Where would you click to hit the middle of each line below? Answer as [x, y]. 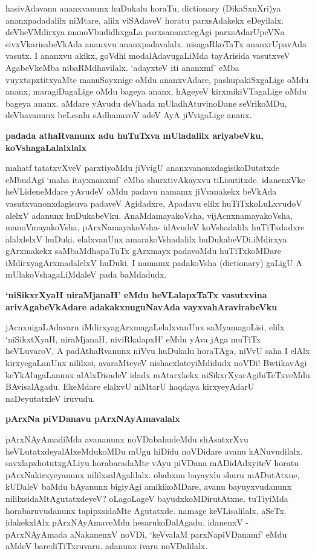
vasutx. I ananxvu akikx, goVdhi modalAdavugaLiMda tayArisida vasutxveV [148, 55]
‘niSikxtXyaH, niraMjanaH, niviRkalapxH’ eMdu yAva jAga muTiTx [133, 339]
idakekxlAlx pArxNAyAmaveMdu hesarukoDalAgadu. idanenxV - [127, 522]
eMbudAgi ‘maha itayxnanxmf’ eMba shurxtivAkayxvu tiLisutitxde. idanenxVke [155, 179]
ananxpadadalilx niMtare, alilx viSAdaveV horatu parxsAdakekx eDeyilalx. [145, 20]
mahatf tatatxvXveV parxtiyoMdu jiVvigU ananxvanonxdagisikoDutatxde [143, 168]
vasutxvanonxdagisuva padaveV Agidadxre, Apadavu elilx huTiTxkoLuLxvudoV [154, 203]
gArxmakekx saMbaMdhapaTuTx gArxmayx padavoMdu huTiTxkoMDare [143, 251]
